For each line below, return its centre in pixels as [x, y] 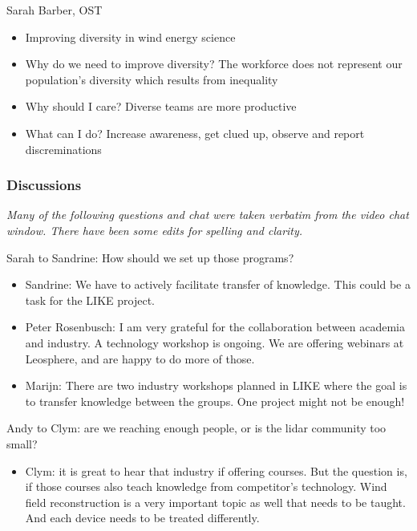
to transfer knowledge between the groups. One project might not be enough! [215, 401]
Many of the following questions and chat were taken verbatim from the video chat [208, 215]
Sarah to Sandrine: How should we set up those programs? [150, 257]
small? [22, 443]
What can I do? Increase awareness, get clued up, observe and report [195, 133]
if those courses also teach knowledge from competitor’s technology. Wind [206, 486]
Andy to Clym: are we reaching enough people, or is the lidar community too [196, 428]
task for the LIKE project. [90, 300]
